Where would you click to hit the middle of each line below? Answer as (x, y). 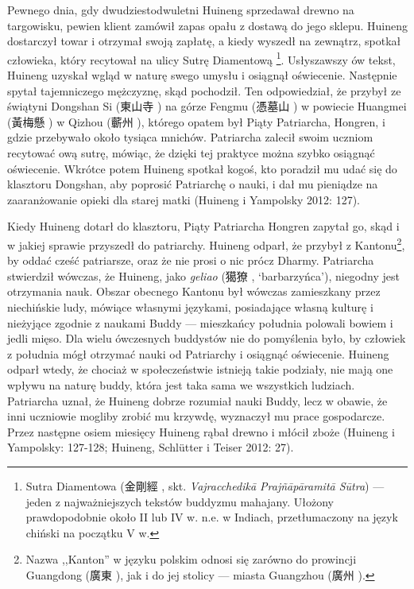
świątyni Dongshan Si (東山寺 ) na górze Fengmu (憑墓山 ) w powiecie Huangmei (207, 106)
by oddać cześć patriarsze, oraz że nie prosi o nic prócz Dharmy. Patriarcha (191, 260)
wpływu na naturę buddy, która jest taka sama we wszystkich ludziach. (181, 384)
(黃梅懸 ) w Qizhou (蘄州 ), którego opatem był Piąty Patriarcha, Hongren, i (196, 121)
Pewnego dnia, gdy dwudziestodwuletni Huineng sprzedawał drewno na (181, 10)
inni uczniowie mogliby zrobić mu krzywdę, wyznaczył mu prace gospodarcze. (196, 416)
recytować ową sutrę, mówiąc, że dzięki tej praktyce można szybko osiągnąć (191, 153)
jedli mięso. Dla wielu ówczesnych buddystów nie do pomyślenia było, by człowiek (207, 338)
